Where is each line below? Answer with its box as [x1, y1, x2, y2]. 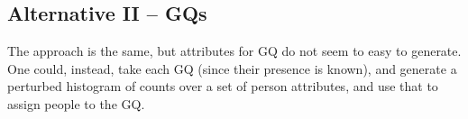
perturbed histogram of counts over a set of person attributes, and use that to [7, 77, 438, 96]
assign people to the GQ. [7, 94, 145, 113]
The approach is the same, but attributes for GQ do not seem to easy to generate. [7, 41, 462, 60]
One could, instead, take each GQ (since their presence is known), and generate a [7, 59, 457, 78]
